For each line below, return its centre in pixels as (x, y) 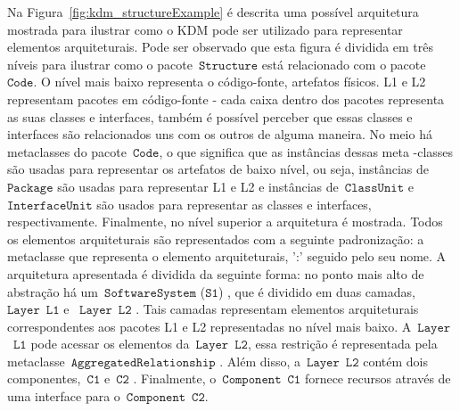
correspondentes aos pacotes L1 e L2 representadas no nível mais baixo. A (209, 326)
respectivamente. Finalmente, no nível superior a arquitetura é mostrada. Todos (225, 222)
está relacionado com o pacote (344, 64)
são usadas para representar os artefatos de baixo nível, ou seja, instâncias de (218, 169)
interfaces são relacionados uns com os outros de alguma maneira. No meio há (220, 134)
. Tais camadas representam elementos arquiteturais (277, 309)
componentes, (44, 378)
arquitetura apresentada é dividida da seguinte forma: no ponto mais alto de (216, 273)
